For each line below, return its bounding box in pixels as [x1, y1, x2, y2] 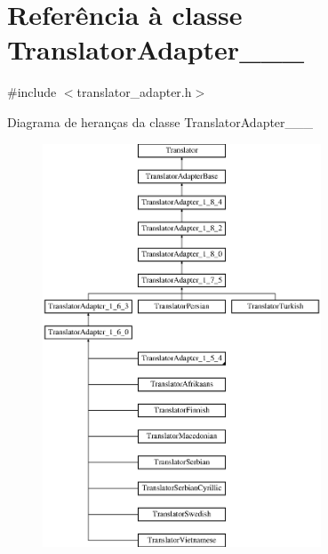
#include [7, 83, 57, 101]
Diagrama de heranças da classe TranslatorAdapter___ [7, 112, 314, 131]
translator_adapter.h [76, 83, 192, 101]
